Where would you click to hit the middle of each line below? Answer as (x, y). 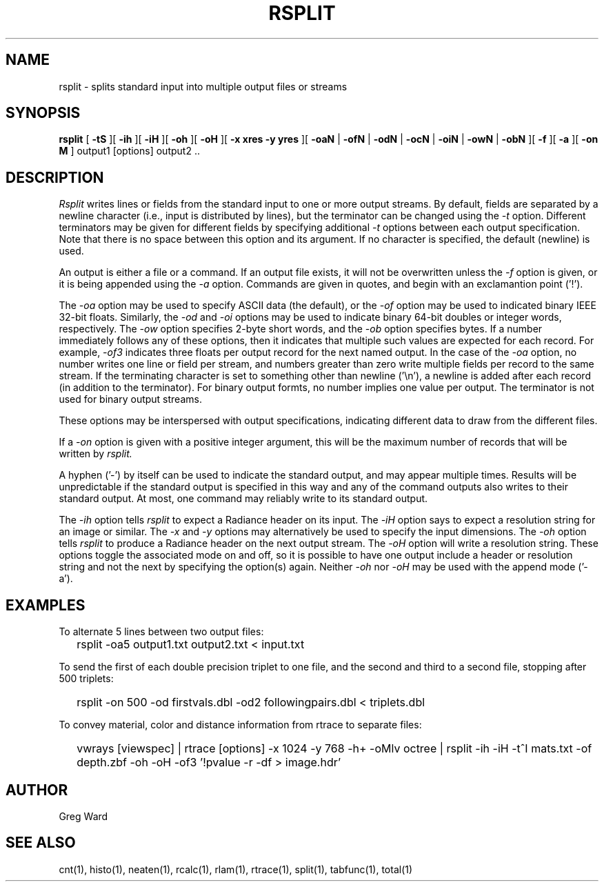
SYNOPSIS (43, 113)
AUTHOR (37, 790)
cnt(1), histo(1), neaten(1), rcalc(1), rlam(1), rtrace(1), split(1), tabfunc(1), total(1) (236, 869)
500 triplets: (86, 679)
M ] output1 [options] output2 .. (129, 151)
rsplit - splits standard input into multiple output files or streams (203, 86)
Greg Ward (83, 816)
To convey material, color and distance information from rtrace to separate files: (240, 725)
